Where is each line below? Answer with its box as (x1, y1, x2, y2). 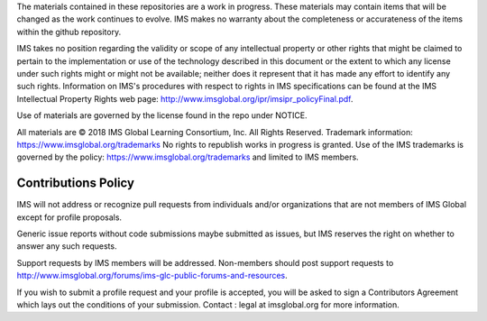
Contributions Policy (16, 176, 135, 191)
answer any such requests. (16, 241, 117, 252)
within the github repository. (16, 26, 122, 37)
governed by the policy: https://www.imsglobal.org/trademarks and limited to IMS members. (16, 151, 360, 162)
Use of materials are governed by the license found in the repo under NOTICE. (16, 110, 308, 121)
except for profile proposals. (16, 212, 122, 223)
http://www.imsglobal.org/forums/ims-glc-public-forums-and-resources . (16, 271, 288, 281)
